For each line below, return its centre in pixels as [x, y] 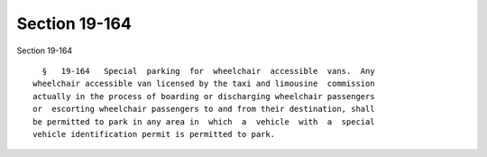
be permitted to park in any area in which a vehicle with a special [204, 121]
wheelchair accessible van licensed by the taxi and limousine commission [204, 84]
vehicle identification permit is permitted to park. [154, 134]
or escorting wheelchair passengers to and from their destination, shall [204, 109]
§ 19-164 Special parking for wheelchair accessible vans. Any [208, 71]
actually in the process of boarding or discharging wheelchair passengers [204, 96]
